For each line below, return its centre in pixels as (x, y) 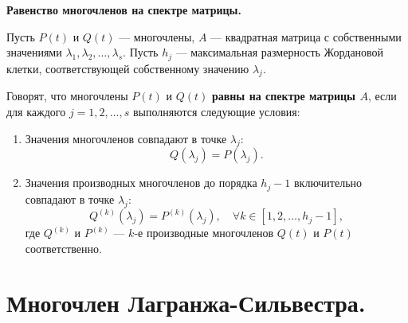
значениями (34, 52)
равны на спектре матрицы (284, 96)
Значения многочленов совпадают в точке (126, 138)
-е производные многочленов (204, 233)
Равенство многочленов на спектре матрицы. (124, 10)
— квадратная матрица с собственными (306, 36)
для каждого (36, 112)
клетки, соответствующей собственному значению (128, 68)
